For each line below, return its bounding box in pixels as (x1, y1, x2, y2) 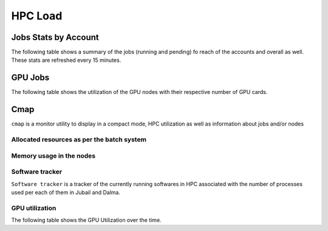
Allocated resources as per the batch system (11, 135, 147, 144)
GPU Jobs (11, 73, 50, 83)
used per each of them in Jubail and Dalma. (11, 189, 121, 196)
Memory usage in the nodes (11, 152, 96, 160)
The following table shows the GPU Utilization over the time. (11, 216, 162, 224)
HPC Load (11, 9, 63, 22)
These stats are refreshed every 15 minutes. (11, 56, 121, 64)
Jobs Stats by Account (11, 32, 100, 42)
